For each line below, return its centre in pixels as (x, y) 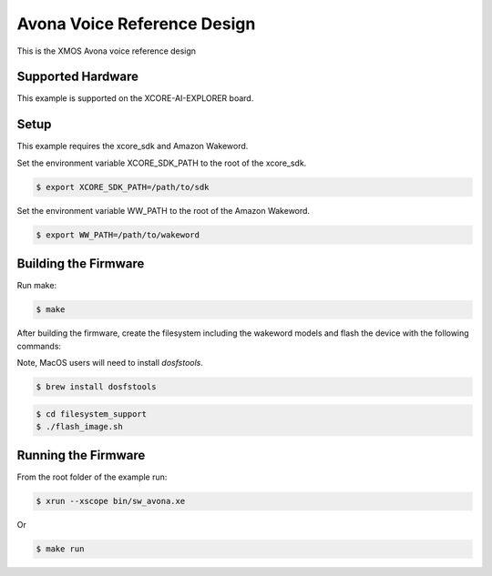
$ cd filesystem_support (92, 414)
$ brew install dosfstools (96, 386)
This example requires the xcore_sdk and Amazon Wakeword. (133, 147)
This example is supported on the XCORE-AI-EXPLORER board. (135, 98)
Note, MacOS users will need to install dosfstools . (110, 362)
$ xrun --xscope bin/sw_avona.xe (111, 501)
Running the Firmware (81, 455)
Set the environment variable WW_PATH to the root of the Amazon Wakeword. (163, 210)
